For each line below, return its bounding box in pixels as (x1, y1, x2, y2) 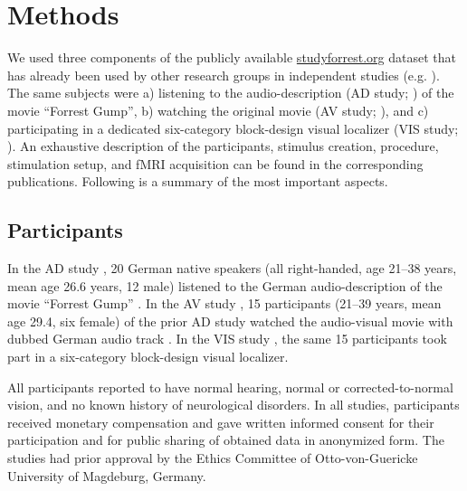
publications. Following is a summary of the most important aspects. (7, 172, 388, 191)
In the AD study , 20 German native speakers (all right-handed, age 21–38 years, (7, 259, 457, 278)
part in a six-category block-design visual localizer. (7, 347, 289, 366)
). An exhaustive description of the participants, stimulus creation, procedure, (7, 137, 439, 156)
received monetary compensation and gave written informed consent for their (7, 412, 434, 431)
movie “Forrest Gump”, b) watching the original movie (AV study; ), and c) (7, 100, 429, 119)
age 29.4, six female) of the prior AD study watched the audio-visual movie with (7, 311, 453, 330)
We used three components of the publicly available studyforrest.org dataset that (7, 48, 457, 67)
